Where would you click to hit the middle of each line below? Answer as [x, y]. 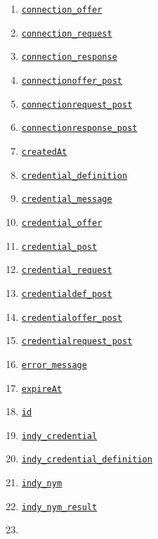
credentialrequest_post [77, 342]
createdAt [44, 152]
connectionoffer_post [72, 81]
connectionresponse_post [79, 128]
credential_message [67, 199]
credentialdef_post [67, 294]
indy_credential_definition [87, 460]
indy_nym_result [59, 507]
